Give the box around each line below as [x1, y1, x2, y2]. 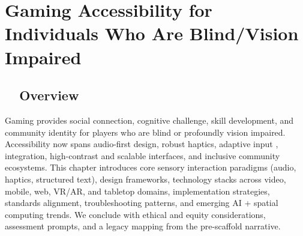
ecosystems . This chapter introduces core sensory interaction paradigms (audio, [5, 161, 296, 174]
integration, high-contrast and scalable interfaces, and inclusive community [5, 149, 280, 162]
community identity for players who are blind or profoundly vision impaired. [5, 126, 286, 138]
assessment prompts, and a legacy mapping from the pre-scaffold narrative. [5, 220, 281, 232]
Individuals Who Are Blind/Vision [5, 21, 299, 46]
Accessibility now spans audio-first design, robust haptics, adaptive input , [5, 138, 278, 150]
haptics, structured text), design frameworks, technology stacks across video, [5, 172, 286, 185]
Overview [19, 86, 79, 104]
